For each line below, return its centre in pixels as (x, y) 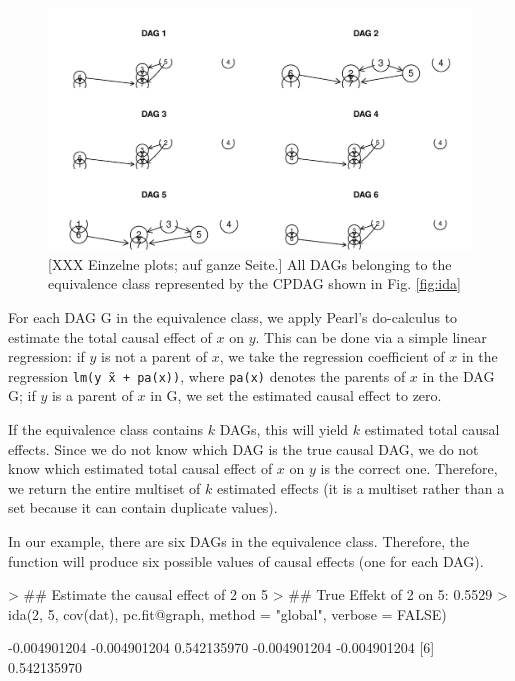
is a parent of (92, 395)
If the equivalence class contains (106, 429)
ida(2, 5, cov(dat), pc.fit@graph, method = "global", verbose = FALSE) (227, 613)
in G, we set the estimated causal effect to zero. (296, 395)
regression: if (46, 356)
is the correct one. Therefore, (409, 468)
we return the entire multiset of (104, 487)
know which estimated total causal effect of (140, 468)
